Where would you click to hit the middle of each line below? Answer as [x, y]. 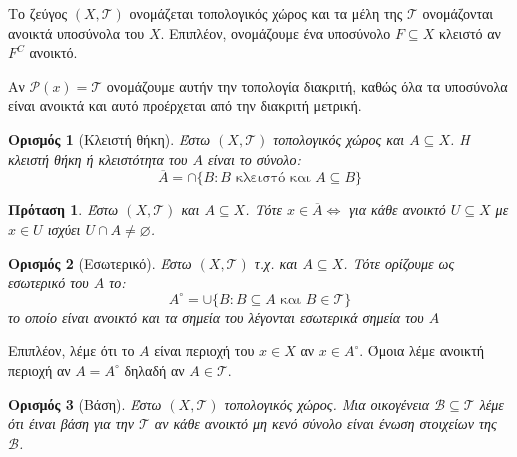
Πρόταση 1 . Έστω [63, 209]
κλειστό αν [469, 32]
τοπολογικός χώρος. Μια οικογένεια [327, 403]
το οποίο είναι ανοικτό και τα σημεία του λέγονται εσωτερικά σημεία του [216, 316]
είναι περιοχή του [204, 350]
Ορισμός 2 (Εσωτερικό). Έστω [100, 262]
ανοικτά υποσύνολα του [76, 32]
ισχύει [64, 228]
